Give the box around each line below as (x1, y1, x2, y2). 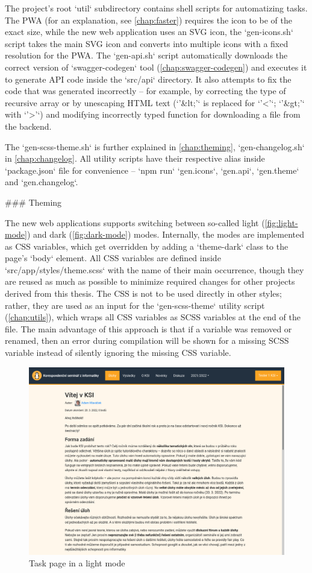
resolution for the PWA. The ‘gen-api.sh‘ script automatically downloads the (5, 49, 288, 62)
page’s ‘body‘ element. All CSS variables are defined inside (5, 252, 221, 264)
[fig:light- (264, 216, 298, 229)
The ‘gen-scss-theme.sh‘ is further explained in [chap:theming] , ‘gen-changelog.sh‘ (5, 140, 305, 153)
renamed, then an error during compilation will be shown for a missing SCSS (5, 334, 289, 347)
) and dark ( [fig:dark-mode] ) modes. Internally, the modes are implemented (27, 228, 304, 241)
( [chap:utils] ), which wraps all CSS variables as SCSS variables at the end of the (5, 311, 301, 323)
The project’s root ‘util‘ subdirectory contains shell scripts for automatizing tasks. (5, 2, 308, 14)
